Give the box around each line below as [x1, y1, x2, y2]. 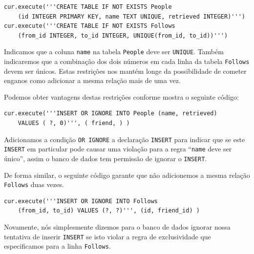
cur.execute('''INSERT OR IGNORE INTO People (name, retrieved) [4, 110, 217, 117]
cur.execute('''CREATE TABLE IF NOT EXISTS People [4, 3, 172, 10]
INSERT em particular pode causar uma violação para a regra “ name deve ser [4, 144, 232, 154]
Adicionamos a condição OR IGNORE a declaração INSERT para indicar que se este [4, 134, 245, 144]
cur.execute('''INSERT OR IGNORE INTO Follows [4, 197, 158, 205]
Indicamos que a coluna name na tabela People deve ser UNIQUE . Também [4, 46, 224, 57]
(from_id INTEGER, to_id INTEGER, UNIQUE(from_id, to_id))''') [18, 32, 228, 39]
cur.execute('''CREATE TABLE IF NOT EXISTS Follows [4, 22, 175, 30]
